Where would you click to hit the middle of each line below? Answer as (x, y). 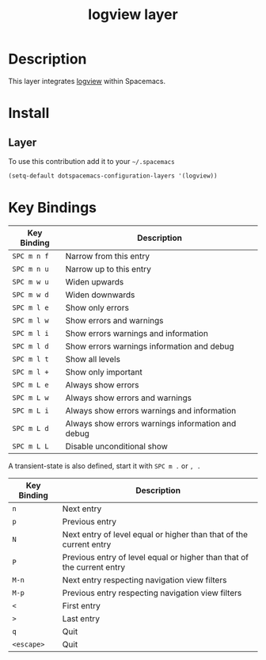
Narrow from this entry (108, 256)
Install (29, 113)
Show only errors (97, 307)
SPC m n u (30, 269)
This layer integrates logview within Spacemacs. (87, 81)
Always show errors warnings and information (151, 410)
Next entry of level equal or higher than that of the (155, 534)
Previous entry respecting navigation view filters (152, 593)
